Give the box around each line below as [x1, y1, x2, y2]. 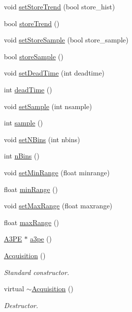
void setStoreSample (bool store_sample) [4, 35, 129, 45]
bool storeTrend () [4, 18, 60, 28]
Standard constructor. [4, 267, 69, 277]
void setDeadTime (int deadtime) [4, 68, 105, 78]
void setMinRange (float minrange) [4, 167, 110, 177]
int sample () [4, 117, 43, 128]
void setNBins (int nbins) [4, 134, 80, 144]
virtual [4, 283, 24, 294]
